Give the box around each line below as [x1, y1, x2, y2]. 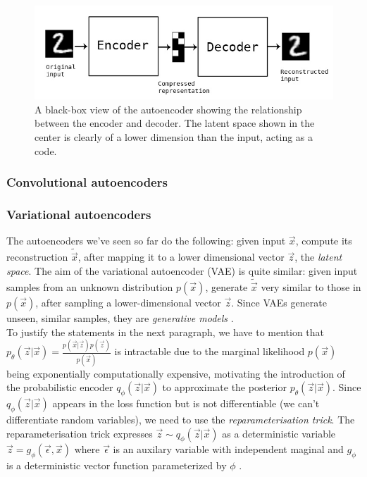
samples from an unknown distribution [6, 279, 173, 294]
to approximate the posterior [162, 380, 287, 395]
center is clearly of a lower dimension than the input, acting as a [35, 130, 313, 144]
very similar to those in [261, 279, 361, 294]
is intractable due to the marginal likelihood [114, 344, 305, 359]
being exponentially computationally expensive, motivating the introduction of [6, 366, 345, 380]
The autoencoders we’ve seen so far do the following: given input [6, 233, 286, 248]
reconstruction [6, 249, 68, 264]
